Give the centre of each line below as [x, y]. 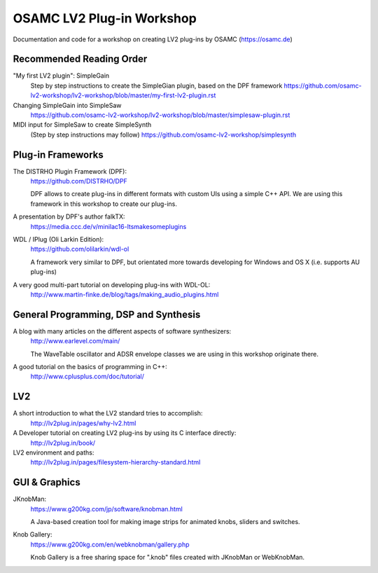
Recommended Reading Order [80, 59]
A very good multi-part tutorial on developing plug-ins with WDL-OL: [112, 284]
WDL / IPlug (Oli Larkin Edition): [58, 240]
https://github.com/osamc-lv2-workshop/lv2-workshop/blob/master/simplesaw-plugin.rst [160, 115]
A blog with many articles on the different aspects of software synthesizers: [122, 331]
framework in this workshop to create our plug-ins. [104, 204]
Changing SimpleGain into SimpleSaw [67, 105]
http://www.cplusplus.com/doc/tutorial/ [87, 377]
